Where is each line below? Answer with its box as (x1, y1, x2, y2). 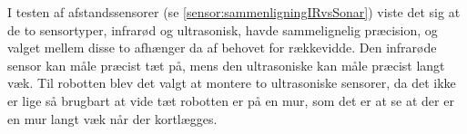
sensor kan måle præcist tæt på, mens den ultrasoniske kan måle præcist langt (7, 55, 445, 74)
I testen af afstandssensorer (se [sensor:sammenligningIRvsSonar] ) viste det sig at (7, 3, 461, 21)
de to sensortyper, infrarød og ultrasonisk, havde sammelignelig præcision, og (7, 20, 438, 39)
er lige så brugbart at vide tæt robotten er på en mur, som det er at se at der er (7, 91, 454, 110)
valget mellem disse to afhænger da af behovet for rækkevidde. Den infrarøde (7, 38, 437, 57)
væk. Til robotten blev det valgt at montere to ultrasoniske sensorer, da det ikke (7, 73, 456, 92)
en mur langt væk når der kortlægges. (7, 109, 218, 128)
